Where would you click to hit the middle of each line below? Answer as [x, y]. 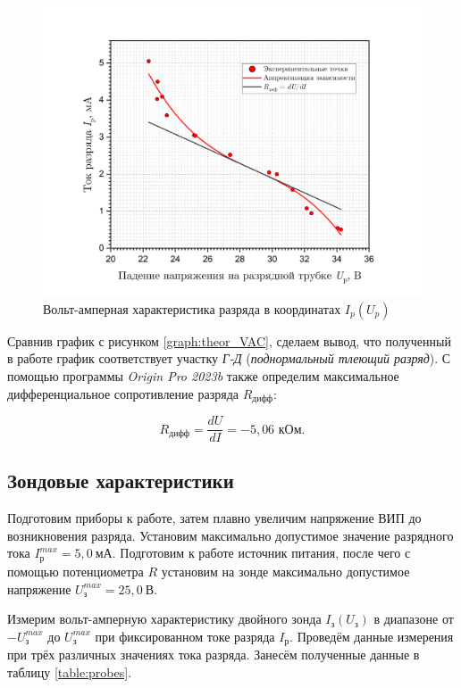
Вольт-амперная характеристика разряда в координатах [192, 308]
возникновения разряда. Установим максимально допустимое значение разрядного [230, 535]
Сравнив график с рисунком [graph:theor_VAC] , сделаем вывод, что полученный [229, 340]
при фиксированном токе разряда [185, 636]
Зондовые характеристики [121, 481]
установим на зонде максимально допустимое [285, 571]
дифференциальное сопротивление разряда [123, 393]
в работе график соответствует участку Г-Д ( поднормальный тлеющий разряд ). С [229, 358]
